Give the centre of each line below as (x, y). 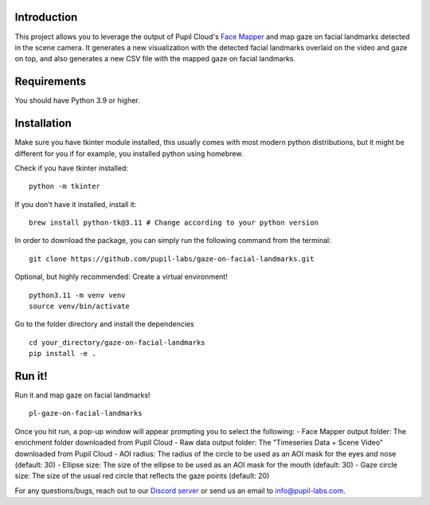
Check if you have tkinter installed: (72, 168)
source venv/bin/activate (80, 306)
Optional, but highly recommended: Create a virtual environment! (121, 277)
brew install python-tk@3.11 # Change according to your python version (174, 223)
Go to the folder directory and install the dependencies (104, 324)
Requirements (51, 82)
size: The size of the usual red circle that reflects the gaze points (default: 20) (142, 476)
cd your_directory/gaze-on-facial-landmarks (117, 342)
